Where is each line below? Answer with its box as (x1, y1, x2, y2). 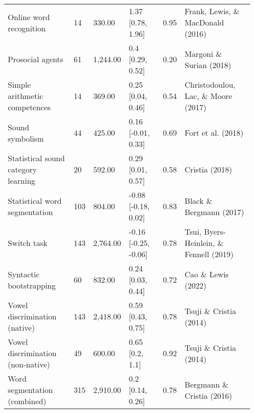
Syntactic (8, 268, 40, 280)
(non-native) (8, 359, 50, 370)
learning (8, 175, 36, 186)
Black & (185, 194, 212, 206)
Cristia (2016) (185, 389, 233, 401)
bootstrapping (8, 279, 56, 291)
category (8, 164, 37, 175)
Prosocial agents (8, 53, 63, 65)
